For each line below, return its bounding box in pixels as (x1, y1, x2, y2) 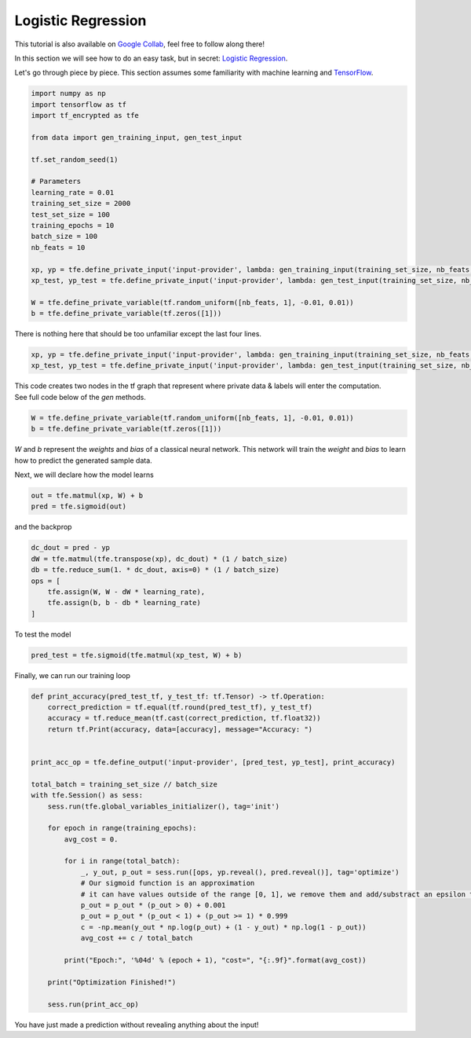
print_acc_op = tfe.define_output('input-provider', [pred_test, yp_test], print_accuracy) (31, 757, 396, 766)
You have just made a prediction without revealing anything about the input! (14, 1020, 259, 1029)
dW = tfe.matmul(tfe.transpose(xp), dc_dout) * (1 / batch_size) (31, 554, 288, 563)
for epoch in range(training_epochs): (47, 823, 197, 833)
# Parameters (31, 177, 82, 186)
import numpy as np (31, 89, 106, 98)
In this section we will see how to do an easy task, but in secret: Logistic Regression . (14, 53, 288, 63)
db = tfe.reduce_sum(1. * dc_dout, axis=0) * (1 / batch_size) (31, 566, 280, 574)
